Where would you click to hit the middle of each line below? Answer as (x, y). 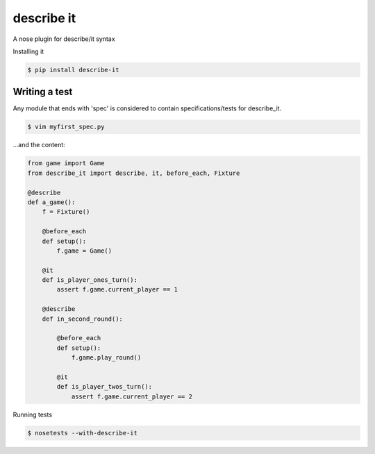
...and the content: (39, 145)
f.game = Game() (84, 251)
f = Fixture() (66, 212)
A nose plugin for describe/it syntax (64, 39)
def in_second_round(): (82, 319)
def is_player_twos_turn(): (105, 387)
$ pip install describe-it (73, 70)
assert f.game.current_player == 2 (132, 396)
